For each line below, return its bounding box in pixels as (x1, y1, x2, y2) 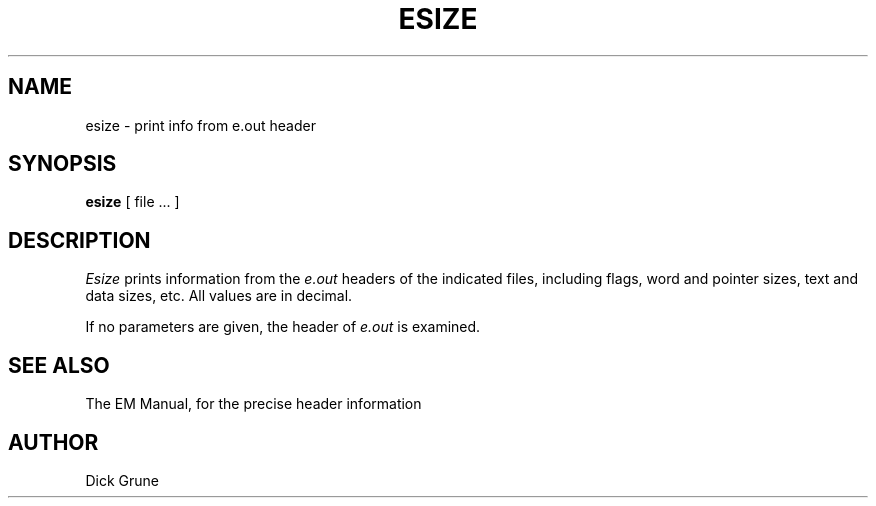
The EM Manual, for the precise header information (85, 395, 422, 413)
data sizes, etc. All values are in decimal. (85, 287, 353, 305)
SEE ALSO (8, 352, 110, 378)
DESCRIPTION (8, 227, 151, 253)
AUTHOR (8, 429, 99, 455)
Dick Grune (85, 471, 159, 489)
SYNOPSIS (8, 151, 117, 177)
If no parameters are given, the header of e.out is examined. (85, 318, 481, 336)
